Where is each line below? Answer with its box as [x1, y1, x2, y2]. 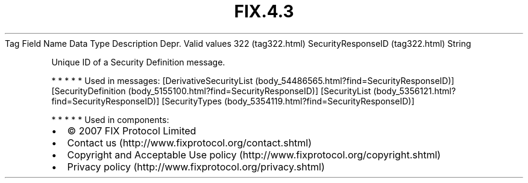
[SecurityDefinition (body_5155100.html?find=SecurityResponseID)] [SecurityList [51, 85, 371, 96]
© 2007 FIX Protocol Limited [67, 124, 196, 137]
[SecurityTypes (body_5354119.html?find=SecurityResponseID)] [162, 95, 415, 106]
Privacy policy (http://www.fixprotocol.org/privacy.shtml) [67, 160, 325, 173]
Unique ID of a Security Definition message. [51, 56, 225, 67]
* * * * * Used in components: [51, 114, 169, 125]
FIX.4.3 [234, 1, 294, 22]
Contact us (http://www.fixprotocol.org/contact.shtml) [67, 136, 312, 149]
